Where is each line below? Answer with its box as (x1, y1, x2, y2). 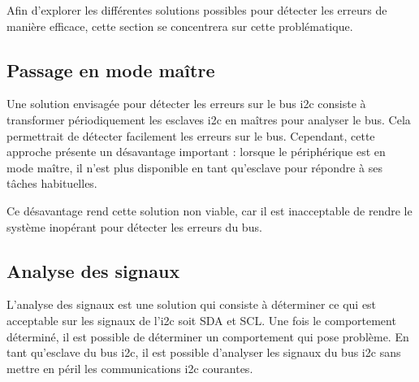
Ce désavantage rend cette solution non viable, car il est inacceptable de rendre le (6, 202, 413, 219)
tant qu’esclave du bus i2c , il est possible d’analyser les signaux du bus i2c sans (6, 344, 401, 361)
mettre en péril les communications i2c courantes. (6, 359, 253, 376)
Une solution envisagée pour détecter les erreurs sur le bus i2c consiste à (6, 95, 366, 112)
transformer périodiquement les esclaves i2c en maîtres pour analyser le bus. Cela (6, 111, 411, 128)
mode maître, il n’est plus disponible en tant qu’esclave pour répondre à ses (6, 158, 383, 176)
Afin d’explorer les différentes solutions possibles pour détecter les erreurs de (6, 2, 387, 18)
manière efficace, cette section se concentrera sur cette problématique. (6, 17, 353, 34)
